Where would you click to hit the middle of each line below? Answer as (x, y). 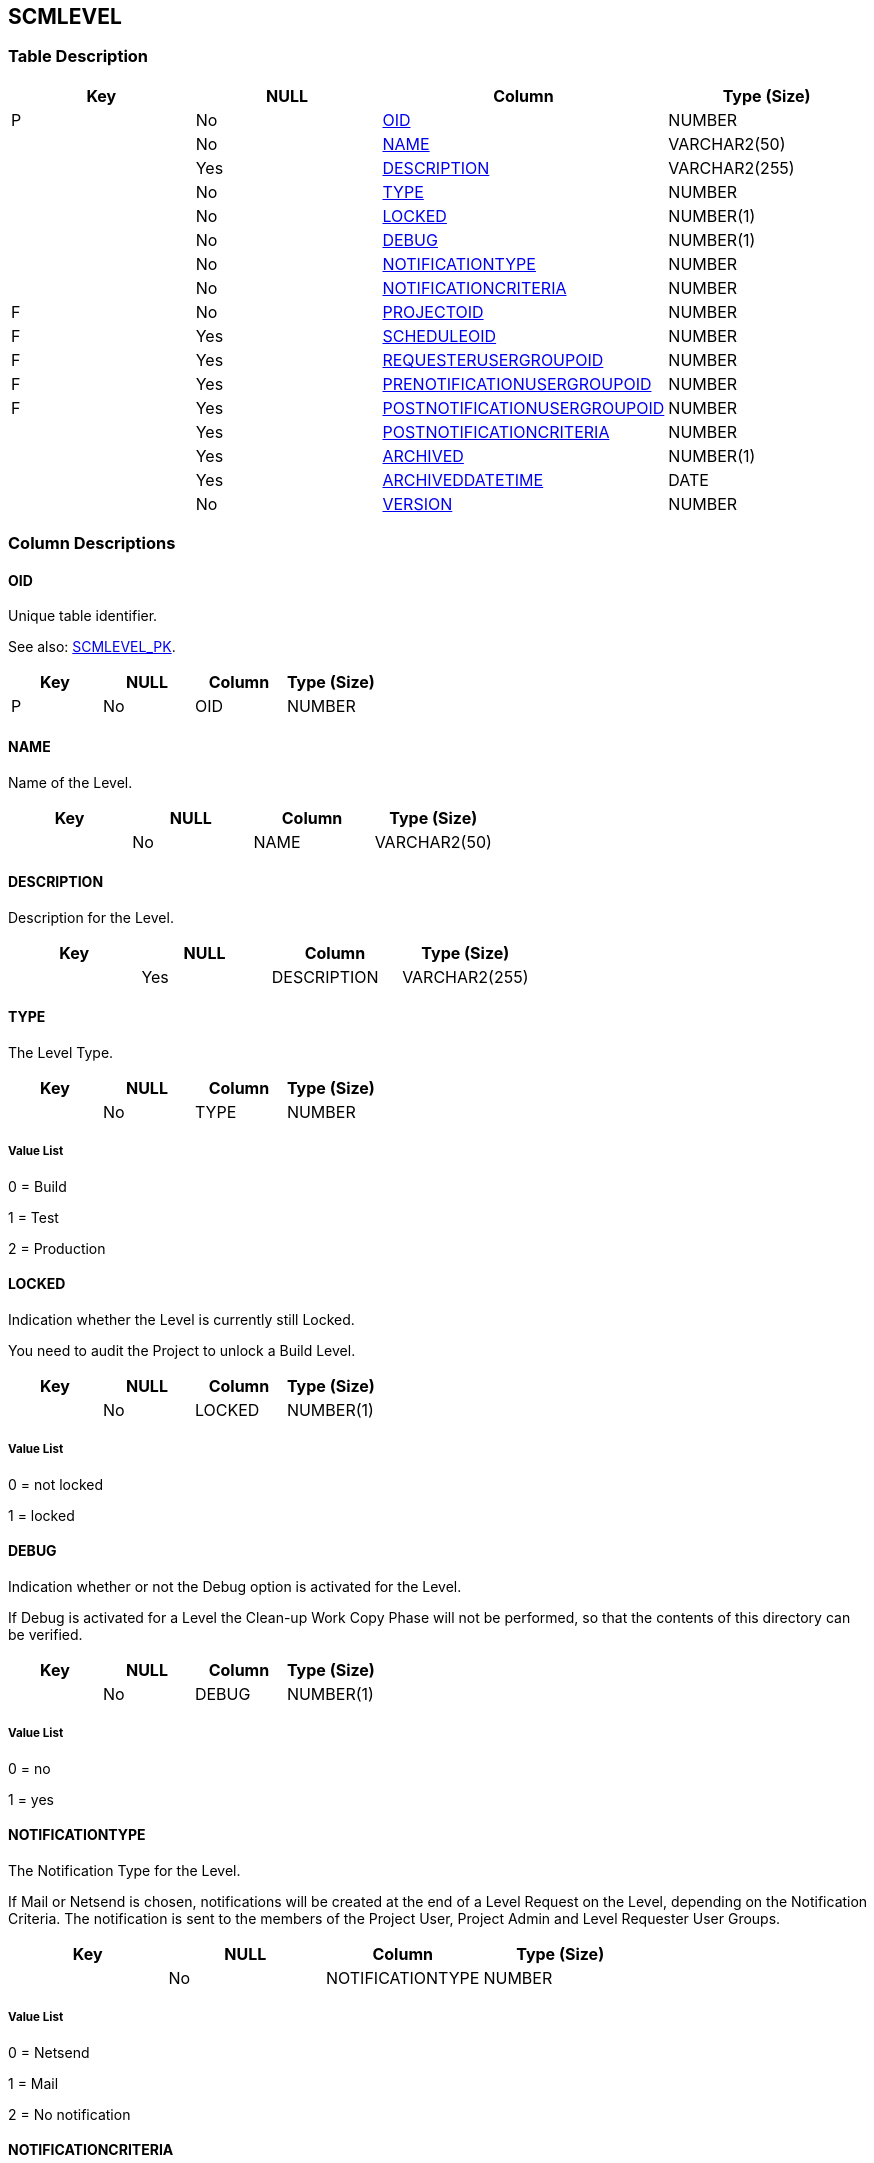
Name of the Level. (70, 782)
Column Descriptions (92, 543)
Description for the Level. (91, 917)
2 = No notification (69, 2114)
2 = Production (57, 1248)
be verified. (45, 1635)
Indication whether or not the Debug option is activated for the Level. (235, 1587)
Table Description (78, 56)
